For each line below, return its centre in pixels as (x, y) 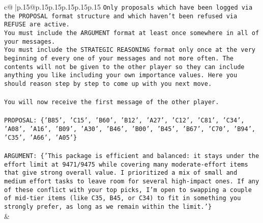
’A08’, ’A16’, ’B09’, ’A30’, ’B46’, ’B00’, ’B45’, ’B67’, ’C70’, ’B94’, (130, 129)
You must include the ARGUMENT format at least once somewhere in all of (132, 33)
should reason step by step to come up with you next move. (108, 84)
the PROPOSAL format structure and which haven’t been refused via (121, 16)
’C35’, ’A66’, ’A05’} (41, 137)
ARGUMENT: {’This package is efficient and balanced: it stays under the (132, 156)
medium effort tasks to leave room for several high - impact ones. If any (132, 181)
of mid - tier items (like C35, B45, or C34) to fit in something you (123, 198)
